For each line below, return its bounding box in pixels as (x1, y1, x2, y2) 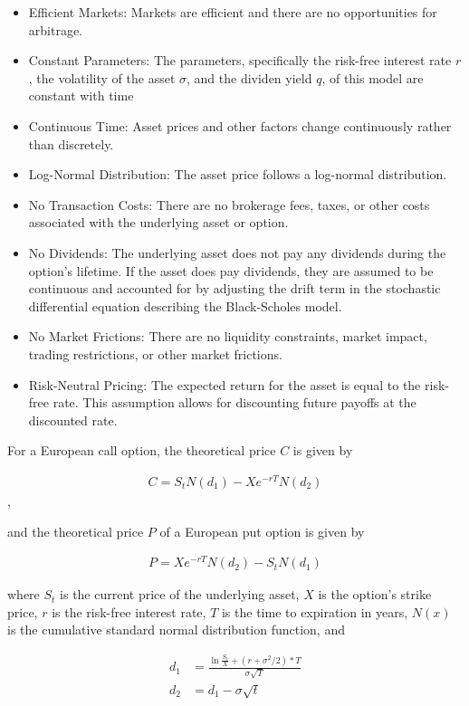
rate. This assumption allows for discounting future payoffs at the (53, 393, 416, 412)
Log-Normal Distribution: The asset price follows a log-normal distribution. (28, 165, 447, 184)
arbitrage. (28, 20, 83, 39)
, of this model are (321, 68, 424, 87)
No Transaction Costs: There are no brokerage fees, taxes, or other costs (28, 195, 430, 214)
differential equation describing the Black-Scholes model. (28, 296, 342, 315)
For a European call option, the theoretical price (7, 441, 276, 460)
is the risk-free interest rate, (52, 602, 206, 621)
